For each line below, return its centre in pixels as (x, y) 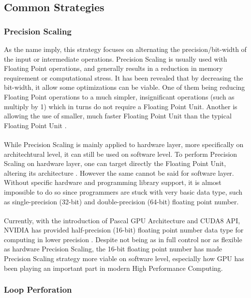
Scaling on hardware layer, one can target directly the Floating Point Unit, (115, 163)
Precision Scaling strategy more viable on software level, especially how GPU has (124, 258)
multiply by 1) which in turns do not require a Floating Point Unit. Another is (121, 106)
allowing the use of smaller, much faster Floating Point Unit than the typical (118, 116)
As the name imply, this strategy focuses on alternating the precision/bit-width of (125, 49)
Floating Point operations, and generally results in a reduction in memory (113, 68)
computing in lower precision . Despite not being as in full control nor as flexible (123, 239)
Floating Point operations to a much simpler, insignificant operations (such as (119, 96)
